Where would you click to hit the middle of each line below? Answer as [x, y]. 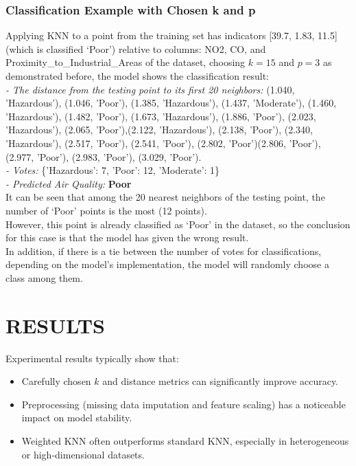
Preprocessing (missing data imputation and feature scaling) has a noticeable [183, 404]
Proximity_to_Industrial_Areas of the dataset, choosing [126, 62]
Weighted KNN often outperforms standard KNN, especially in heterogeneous [185, 441]
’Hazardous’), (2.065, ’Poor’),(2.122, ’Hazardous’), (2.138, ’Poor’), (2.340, [159, 130]
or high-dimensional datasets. [83, 454]
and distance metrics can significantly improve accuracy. [220, 381]
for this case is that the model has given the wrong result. [127, 237]
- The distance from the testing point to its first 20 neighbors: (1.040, [150, 89]
